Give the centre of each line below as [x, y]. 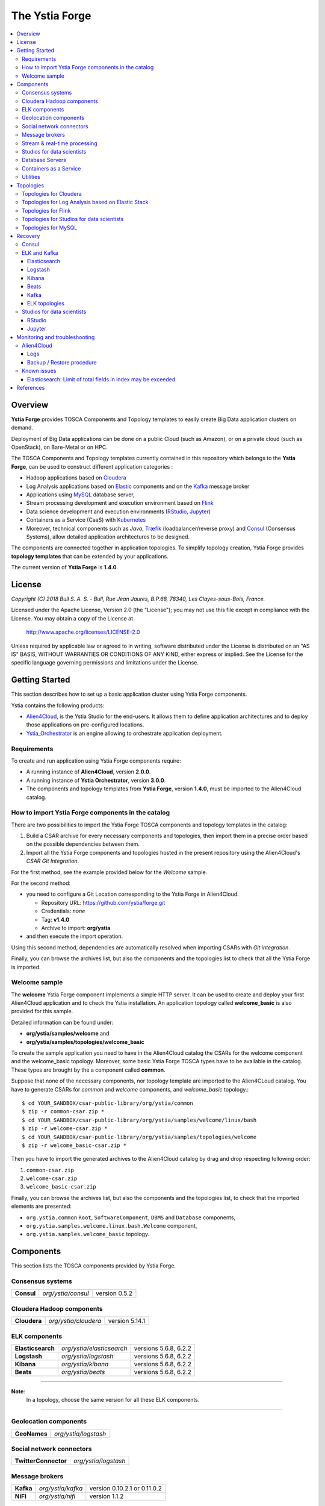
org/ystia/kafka [61, 1489]
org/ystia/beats [83, 1372]
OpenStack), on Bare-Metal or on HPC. [59, 447]
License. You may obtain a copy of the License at [72, 618]
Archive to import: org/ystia [76, 928]
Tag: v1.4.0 [55, 919]
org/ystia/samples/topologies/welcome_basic [85, 1042]
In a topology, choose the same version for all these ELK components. [113, 1400]
